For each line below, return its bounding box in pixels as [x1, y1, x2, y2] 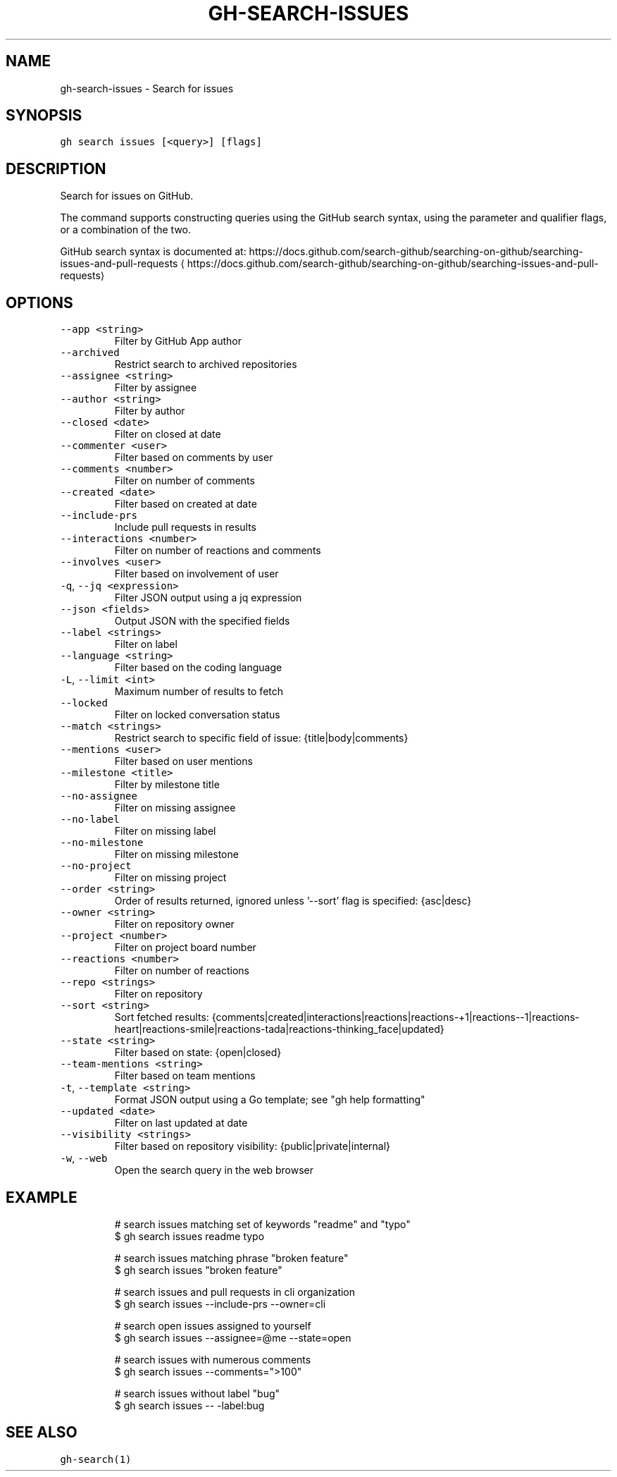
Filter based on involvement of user [114, 568, 279, 580]
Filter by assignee [114, 381, 197, 394]
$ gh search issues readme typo [114, 1230, 265, 1242]
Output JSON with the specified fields [114, 615, 290, 627]
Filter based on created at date [114, 498, 257, 510]
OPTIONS [6, 293, 73, 312]
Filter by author [114, 405, 185, 417]
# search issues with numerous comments [114, 1353, 311, 1366]
